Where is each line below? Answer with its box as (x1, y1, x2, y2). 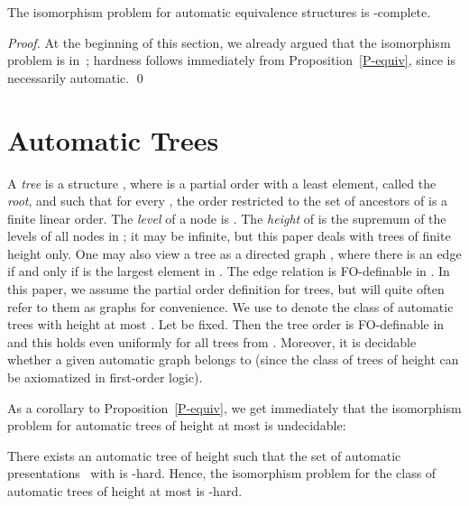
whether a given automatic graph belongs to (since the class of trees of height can (7, 350, 459, 369)
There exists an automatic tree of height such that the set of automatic (7, 446, 401, 465)
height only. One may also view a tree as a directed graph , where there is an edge (7, 244, 462, 262)
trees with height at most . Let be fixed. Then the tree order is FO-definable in (7, 315, 445, 334)
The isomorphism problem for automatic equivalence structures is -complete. (7, 3, 431, 21)
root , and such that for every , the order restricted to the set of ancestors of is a (7, 191, 448, 210)
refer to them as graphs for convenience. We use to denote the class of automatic (7, 297, 454, 316)
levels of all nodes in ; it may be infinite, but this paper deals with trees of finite (7, 226, 451, 245)
